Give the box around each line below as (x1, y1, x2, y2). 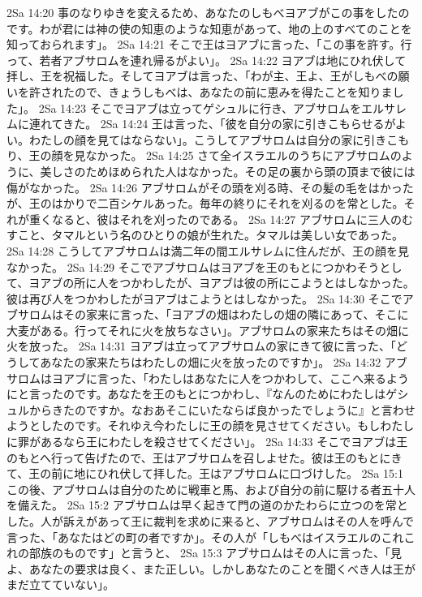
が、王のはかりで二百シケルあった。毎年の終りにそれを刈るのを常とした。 (6, 195, 404, 212)
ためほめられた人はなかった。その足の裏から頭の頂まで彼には (85, 162, 416, 179)
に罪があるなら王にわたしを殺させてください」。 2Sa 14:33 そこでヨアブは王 (6, 433, 408, 450)
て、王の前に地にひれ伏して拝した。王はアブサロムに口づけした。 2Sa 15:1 (6, 465, 403, 482)
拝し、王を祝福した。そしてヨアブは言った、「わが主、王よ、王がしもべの (6, 67, 398, 84)
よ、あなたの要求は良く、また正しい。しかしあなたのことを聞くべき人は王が (6, 560, 416, 577)
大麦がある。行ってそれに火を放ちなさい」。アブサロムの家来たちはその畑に (6, 321, 409, 338)
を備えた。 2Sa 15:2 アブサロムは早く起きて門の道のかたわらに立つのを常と (6, 496, 408, 513)
